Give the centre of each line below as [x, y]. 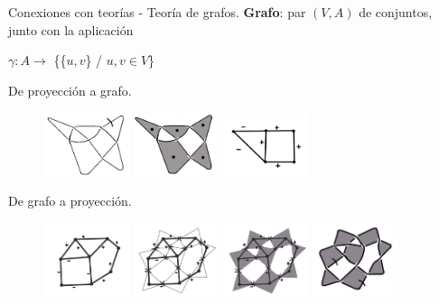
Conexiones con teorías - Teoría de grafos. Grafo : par [157, 12]
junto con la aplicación [71, 29]
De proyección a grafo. [70, 90]
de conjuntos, [396, 12]
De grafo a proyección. [70, 201]
